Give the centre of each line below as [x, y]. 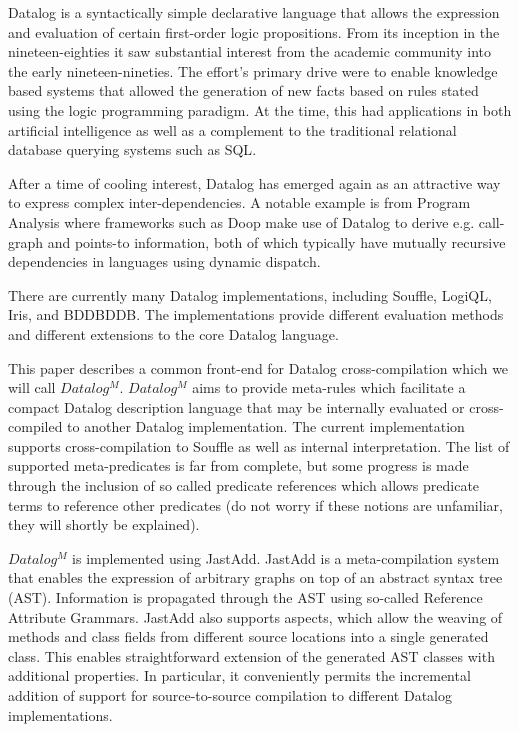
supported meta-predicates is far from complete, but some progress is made [238, 465]
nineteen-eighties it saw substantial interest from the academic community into [250, 51]
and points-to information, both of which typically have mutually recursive [276, 241]
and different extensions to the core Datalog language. [173, 333]
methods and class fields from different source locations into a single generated [248, 636]
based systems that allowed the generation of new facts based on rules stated [243, 90]
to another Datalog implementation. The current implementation [266, 426]
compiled [35, 426]
